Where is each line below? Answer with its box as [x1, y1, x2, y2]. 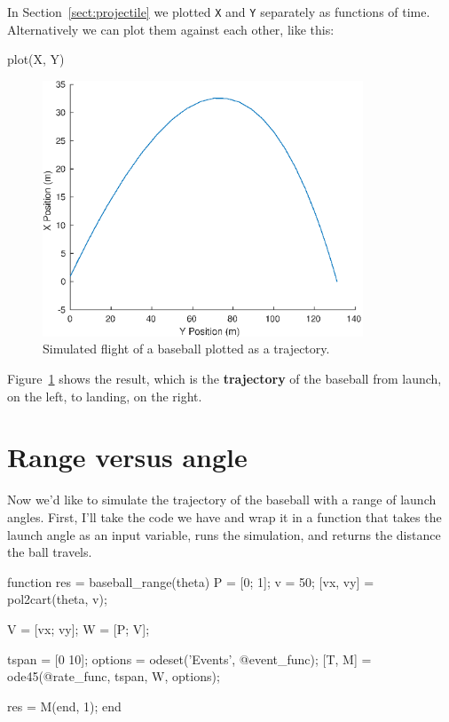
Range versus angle [7, 439, 248, 475]
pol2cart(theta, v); [7, 590, 107, 608]
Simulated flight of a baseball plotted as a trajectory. [43, 339, 330, 358]
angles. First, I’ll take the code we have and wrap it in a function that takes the [7, 507, 442, 526]
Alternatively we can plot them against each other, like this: [7, 20, 335, 38]
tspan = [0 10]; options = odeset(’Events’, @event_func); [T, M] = [7, 649, 372, 668]
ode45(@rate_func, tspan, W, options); [7, 667, 220, 686]
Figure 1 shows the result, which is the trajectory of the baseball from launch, [7, 369, 442, 388]
